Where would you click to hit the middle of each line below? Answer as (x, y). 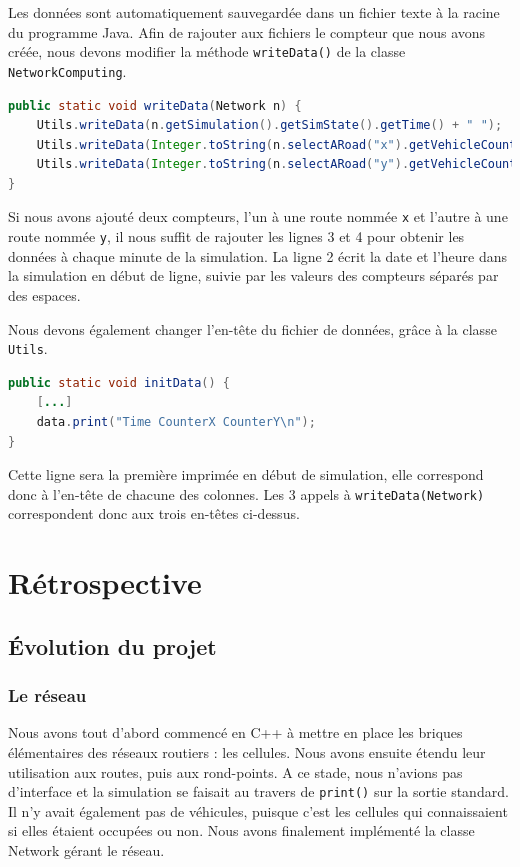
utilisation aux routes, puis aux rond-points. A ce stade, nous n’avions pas (235, 771)
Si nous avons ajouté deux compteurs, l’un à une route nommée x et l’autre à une (258, 216)
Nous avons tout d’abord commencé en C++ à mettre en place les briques (235, 732)
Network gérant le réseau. (86, 850)
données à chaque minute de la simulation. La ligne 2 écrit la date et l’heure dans (258, 255)
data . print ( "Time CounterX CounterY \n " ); (176, 422)
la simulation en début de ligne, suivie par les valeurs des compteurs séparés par (253, 275)
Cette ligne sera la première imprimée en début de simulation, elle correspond (246, 474)
